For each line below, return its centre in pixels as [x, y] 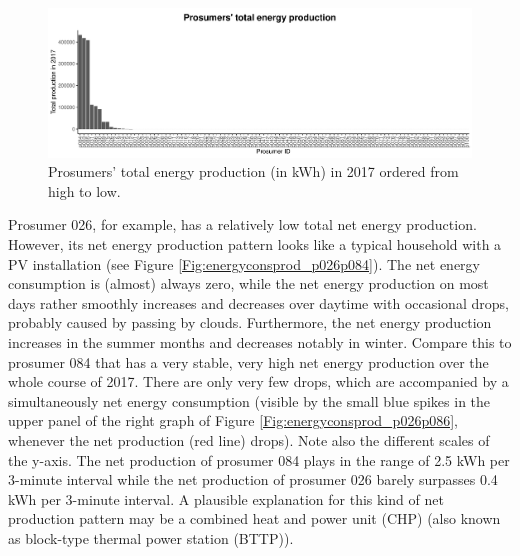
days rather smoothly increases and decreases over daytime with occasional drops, [258, 302]
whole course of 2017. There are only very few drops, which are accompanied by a [258, 381]
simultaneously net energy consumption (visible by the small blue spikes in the [249, 400]
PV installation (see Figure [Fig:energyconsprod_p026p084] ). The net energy [244, 263]
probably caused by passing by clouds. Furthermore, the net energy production [250, 322]
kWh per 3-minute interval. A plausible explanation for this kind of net [226, 498]
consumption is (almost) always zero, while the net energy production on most [248, 283]
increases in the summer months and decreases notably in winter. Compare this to [260, 341]
